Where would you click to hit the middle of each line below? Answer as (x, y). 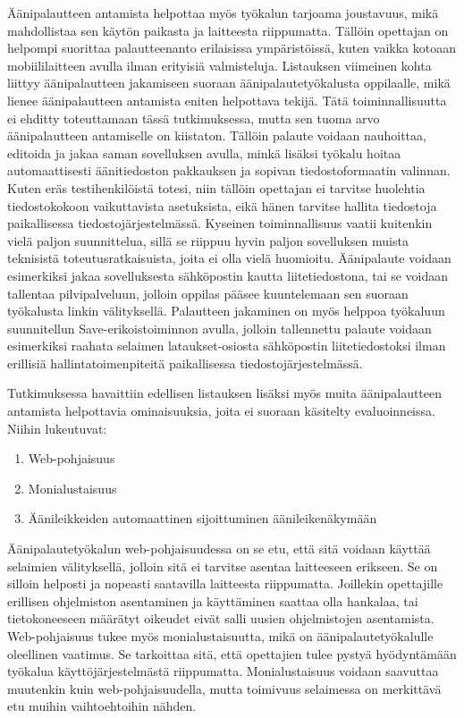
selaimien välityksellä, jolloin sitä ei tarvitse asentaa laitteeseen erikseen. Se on (223, 566)
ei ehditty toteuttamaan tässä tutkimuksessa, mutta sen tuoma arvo (194, 118)
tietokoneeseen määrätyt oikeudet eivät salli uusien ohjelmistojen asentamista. (221, 618)
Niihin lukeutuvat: (57, 428)
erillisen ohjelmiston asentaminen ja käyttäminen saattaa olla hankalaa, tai (213, 600)
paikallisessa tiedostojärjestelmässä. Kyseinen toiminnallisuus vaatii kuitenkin (220, 223)
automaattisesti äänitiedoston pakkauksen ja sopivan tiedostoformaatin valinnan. (229, 170)
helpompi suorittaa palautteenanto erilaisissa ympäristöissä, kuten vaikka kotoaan (232, 48)
